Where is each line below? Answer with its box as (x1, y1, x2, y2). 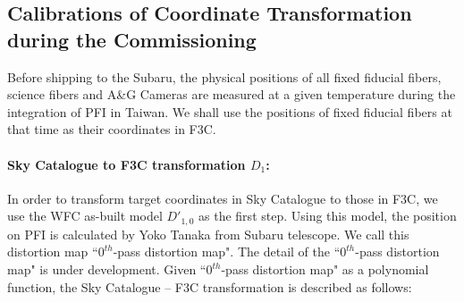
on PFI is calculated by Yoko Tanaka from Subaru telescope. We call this (7, 224, 409, 243)
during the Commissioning (7, 25, 257, 53)
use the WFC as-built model (7, 206, 163, 225)
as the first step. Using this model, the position (198, 206, 457, 225)
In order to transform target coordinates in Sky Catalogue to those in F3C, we (7, 189, 438, 207)
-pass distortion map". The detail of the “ (113, 242, 341, 261)
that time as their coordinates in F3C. (7, 120, 216, 138)
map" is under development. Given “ (7, 260, 207, 278)
